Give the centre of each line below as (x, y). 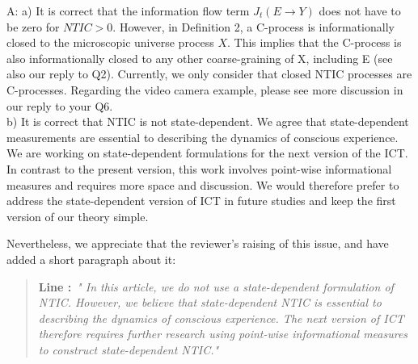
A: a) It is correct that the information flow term (128, 10)
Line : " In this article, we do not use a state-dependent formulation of (216, 286)
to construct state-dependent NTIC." (129, 349)
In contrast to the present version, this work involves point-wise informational (199, 168)
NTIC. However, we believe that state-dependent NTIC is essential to (210, 302)
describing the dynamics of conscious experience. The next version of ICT (221, 318)
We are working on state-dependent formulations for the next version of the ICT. (207, 153)
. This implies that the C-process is (315, 42)
